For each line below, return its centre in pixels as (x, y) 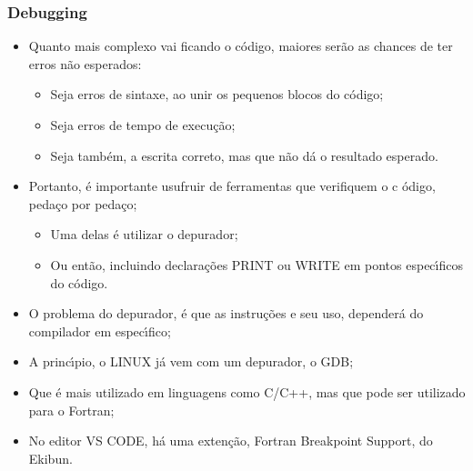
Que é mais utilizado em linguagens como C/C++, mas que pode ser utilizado (247, 391)
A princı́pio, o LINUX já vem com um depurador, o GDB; (191, 361)
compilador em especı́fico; (100, 331)
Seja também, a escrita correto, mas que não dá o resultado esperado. (244, 155)
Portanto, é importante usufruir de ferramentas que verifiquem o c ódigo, (232, 186)
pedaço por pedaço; (83, 203)
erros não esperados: (85, 63)
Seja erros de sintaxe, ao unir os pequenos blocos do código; (217, 94)
